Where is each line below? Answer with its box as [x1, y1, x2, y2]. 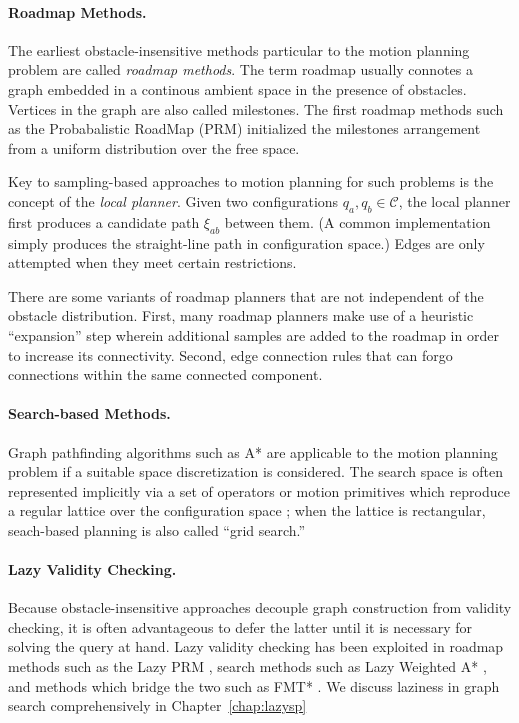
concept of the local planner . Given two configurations [8, 190, 339, 211]
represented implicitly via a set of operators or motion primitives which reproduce [8, 480, 510, 501]
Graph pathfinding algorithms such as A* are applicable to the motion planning [8, 441, 498, 462]
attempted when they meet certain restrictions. [8, 252, 297, 273]
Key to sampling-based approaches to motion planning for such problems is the [8, 171, 494, 192]
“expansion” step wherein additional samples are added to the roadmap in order [8, 324, 499, 345]
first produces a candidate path [8, 211, 200, 232]
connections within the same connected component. [8, 364, 323, 385]
